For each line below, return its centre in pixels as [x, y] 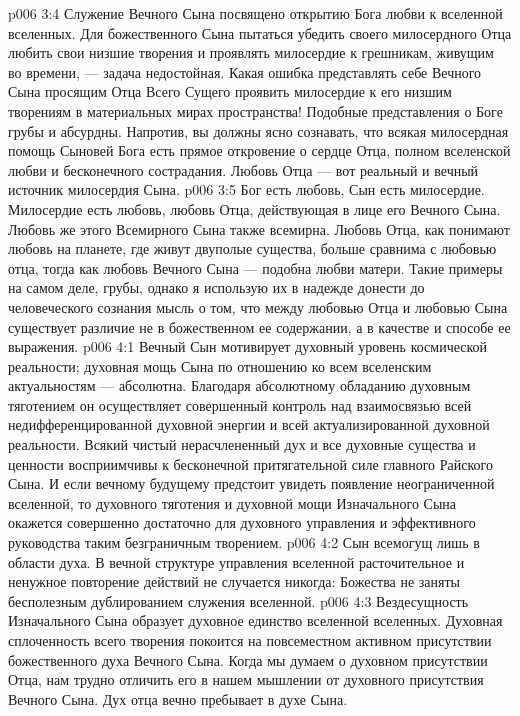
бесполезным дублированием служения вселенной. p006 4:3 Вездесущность [238, 600]
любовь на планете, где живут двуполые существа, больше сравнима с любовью [252, 248]
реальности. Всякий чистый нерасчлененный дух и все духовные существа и [242, 444]
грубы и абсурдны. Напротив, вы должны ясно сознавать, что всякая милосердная [258, 130]
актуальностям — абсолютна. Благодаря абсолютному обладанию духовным [239, 385]
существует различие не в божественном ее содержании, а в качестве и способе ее [259, 326]
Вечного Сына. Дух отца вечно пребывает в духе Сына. [178, 698]
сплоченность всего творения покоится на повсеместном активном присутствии [250, 640]
